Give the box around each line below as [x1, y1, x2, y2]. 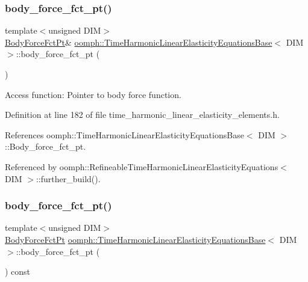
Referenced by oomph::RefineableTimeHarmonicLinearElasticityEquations [5, 160, 278, 173]
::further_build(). [36, 172, 101, 185]
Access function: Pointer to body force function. [5, 88, 181, 100]
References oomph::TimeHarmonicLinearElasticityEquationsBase [5, 128, 244, 141]
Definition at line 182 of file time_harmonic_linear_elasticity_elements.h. [5, 108, 280, 121]
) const [5, 265, 31, 278]
